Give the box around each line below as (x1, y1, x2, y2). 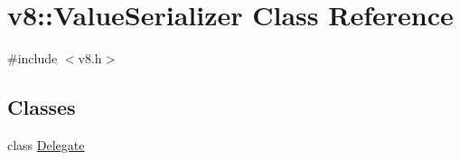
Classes (7, 93, 76, 121)
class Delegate (7, 135, 85, 154)
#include (7, 49, 58, 68)
